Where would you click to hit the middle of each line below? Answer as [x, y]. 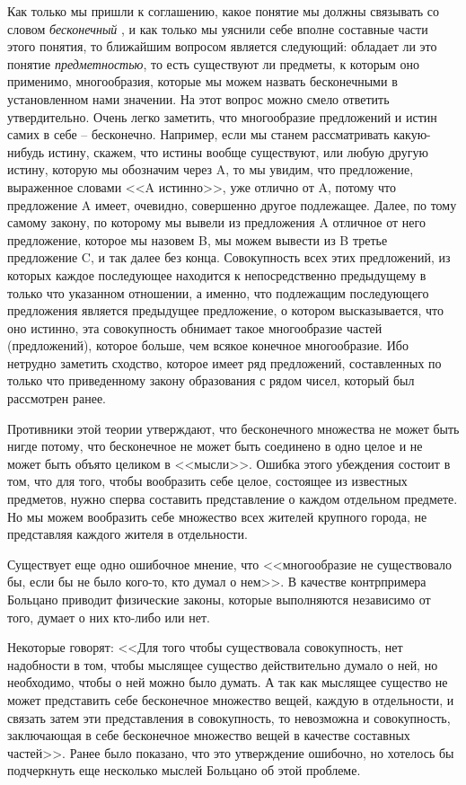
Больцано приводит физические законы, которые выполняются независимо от [219, 599]
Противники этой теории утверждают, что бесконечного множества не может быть [233, 428]
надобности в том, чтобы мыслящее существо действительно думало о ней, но [223, 664]
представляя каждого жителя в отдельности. [127, 534]
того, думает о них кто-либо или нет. [109, 617]
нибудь [26, 151]
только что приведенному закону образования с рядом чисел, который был [211, 380]
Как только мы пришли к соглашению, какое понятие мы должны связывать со [224, 11]
